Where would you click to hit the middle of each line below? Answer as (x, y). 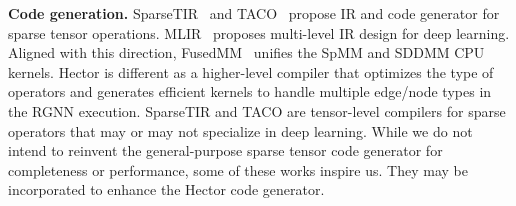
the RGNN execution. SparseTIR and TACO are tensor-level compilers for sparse (257, 110)
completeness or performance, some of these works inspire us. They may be (238, 169)
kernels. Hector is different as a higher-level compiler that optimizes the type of (251, 71)
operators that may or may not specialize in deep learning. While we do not (240, 130)
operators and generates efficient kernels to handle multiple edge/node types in (250, 91)
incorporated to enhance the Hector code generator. (166, 189)
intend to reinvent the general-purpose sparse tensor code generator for (225, 150)
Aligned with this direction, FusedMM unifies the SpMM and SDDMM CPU (246, 52)
